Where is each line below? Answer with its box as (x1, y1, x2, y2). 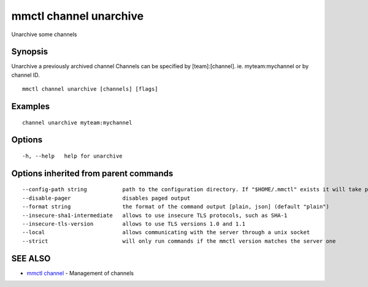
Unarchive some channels (11, 31, 77, 38)
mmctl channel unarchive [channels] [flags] (22, 86, 159, 93)
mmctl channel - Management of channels (26, 269, 134, 277)
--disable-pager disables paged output (22, 194, 191, 202)
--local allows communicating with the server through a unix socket (22, 229, 310, 236)
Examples (11, 101, 50, 112)
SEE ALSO (11, 253, 51, 264)
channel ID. (11, 71, 40, 78)
